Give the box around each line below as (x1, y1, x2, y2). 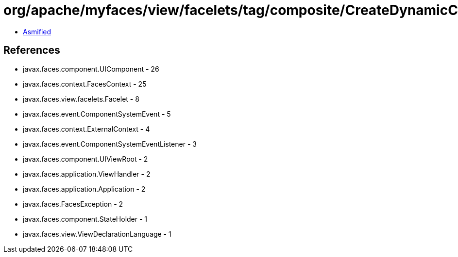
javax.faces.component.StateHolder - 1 (23, 214, 148, 223)
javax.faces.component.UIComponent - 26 (23, 64, 159, 73)
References (3, 44, 60, 57)
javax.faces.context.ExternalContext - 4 (23, 124, 150, 133)
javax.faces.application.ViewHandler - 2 (23, 169, 151, 178)
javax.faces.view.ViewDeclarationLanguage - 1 (23, 229, 171, 238)
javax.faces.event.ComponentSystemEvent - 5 (23, 109, 171, 118)
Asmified (23, 27, 51, 36)
